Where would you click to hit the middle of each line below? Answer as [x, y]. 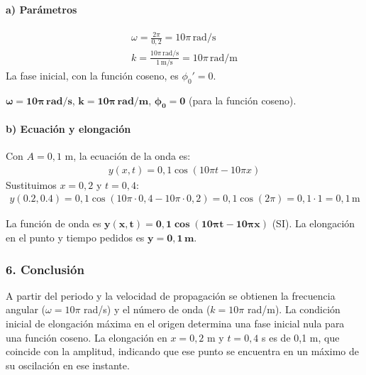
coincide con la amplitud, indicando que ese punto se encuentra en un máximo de [182, 351]
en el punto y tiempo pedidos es [75, 238]
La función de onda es [54, 223]
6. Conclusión [45, 269]
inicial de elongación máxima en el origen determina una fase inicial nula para [175, 324]
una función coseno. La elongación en [87, 337]
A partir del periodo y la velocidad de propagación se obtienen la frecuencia [171, 295]
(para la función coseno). [243, 100]
